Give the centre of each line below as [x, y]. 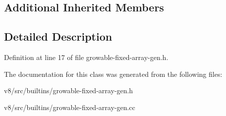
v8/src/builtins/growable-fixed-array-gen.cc [70, 107]
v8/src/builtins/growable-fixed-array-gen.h [69, 90]
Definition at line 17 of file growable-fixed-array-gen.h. [86, 57]
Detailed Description [58, 36]
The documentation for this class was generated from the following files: [113, 74]
